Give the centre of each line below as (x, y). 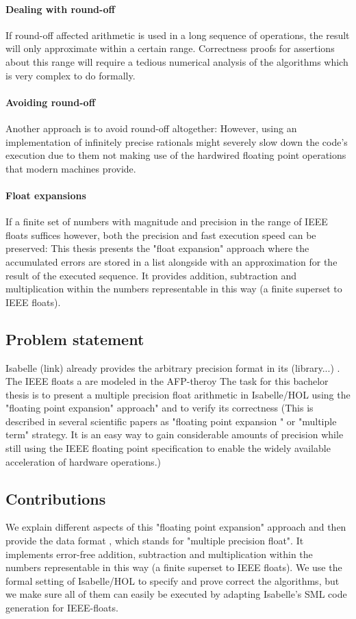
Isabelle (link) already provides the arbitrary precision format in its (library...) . (173, 367)
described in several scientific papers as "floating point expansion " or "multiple (171, 421)
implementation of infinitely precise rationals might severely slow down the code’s (177, 141)
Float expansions (46, 195)
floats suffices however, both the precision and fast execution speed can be (161, 235)
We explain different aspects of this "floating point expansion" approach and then (176, 527)
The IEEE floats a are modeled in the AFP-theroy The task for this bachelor (167, 381)
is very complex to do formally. (71, 75)
